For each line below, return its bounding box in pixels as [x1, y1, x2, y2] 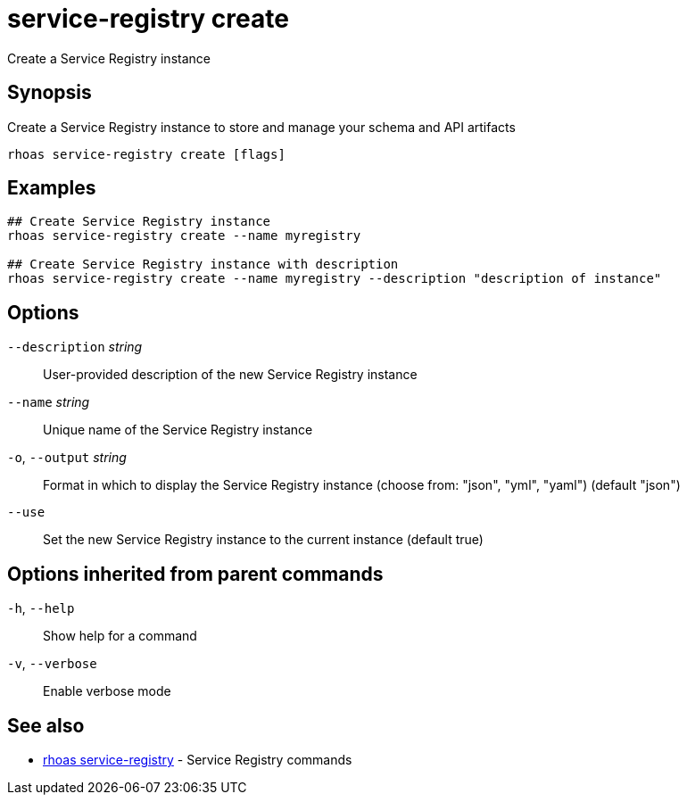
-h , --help [7, 600, 75, 616]
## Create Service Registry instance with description [7, 257, 399, 272]
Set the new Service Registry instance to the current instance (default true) [43, 532, 484, 548]
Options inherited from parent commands [7, 562, 384, 585]
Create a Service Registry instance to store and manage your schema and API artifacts [7, 119, 516, 135]
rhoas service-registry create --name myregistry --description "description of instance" [7, 271, 662, 286]
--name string [7, 394, 90, 410]
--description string [7, 339, 143, 355]
